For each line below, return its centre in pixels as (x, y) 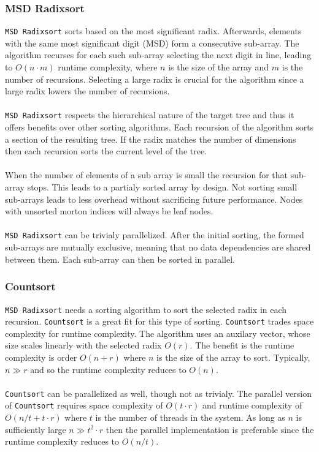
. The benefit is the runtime (242, 345)
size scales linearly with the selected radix (83, 345)
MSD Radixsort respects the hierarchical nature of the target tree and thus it (150, 115)
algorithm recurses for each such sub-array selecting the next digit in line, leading (158, 55)
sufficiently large (36, 429)
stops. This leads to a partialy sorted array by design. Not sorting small (162, 187)
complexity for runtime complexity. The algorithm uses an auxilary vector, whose (158, 333)
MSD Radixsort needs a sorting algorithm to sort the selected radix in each (146, 309)
